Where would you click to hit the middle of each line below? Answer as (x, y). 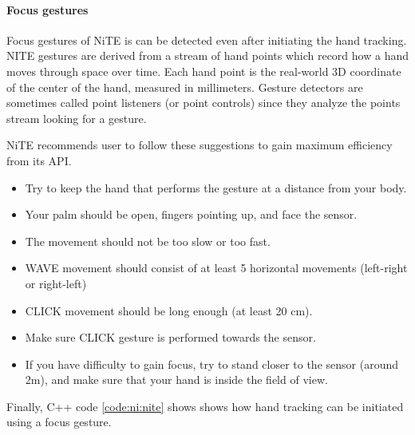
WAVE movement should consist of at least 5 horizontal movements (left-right (216, 268)
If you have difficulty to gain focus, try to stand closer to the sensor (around (212, 364)
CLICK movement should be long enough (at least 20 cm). (169, 310)
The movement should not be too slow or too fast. (148, 241)
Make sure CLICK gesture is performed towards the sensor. (170, 337)
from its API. (39, 160)
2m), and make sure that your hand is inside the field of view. (176, 380)
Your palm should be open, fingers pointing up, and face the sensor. (191, 214)
